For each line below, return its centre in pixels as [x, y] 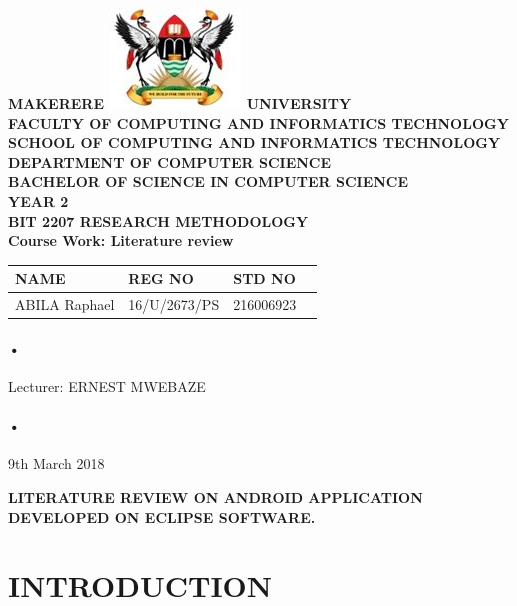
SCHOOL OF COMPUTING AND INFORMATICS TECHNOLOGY [254, 142]
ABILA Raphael [65, 304]
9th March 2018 [56, 463]
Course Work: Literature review [121, 240]
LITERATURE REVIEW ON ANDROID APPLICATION [215, 496]
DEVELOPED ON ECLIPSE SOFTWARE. [162, 516]
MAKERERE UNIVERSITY [180, 103]
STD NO [264, 278]
